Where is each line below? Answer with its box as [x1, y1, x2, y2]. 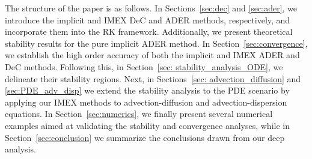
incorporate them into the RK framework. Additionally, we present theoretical [5, 25, 293, 38]
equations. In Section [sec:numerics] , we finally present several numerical [5, 107, 273, 120]
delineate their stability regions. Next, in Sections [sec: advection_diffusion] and [5, 72, 301, 85]
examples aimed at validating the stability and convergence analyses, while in [5, 119, 290, 131]
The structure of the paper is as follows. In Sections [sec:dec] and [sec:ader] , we [5, 2, 298, 14]
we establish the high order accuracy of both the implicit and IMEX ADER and [5, 49, 300, 61]
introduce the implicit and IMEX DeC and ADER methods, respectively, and [5, 13, 290, 26]
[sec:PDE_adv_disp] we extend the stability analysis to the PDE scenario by [5, 84, 290, 97]
